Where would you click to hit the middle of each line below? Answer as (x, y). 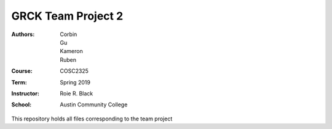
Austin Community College (94, 105)
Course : (22, 71)
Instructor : (26, 93)
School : (22, 105)
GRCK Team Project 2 (67, 16)
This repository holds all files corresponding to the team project (92, 119)
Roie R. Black (77, 93)
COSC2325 (74, 71)
